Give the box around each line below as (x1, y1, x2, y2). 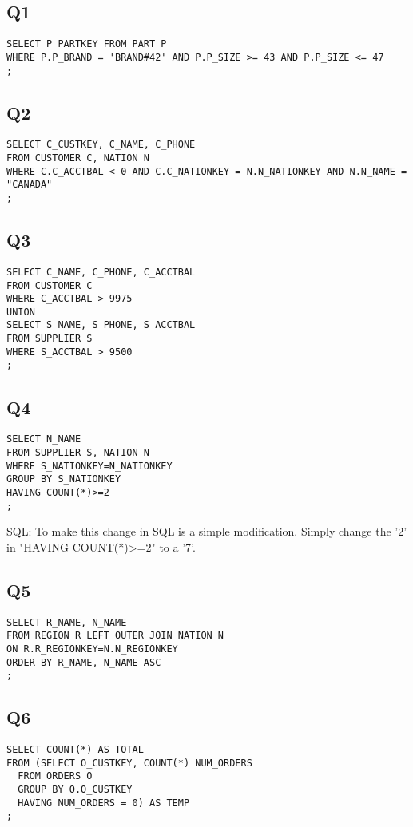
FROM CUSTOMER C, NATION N (6, 152, 149, 164)
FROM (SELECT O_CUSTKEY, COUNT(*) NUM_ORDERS (6, 757, 252, 769)
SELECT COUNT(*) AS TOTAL (6, 744, 144, 756)
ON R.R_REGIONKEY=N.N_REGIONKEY (6, 643, 178, 655)
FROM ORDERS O (18, 770, 93, 782)
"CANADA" (6, 179, 53, 191)
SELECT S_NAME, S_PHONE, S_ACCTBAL (6, 319, 196, 331)
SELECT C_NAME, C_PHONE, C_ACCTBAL (6, 266, 196, 278)
